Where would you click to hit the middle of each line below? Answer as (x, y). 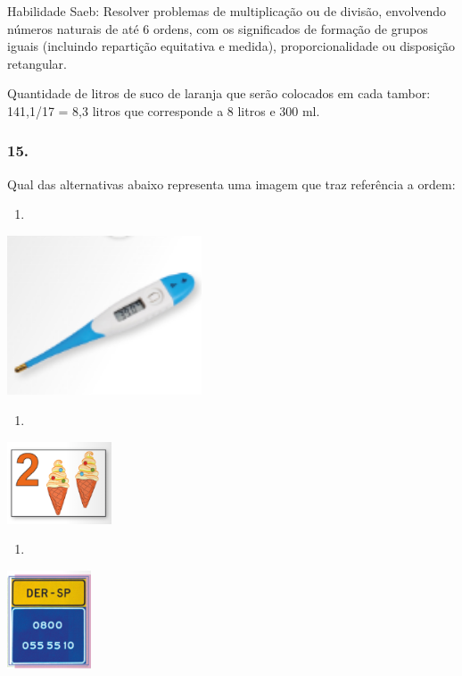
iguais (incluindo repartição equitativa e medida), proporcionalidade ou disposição (231, 46)
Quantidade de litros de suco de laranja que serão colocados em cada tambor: (219, 93)
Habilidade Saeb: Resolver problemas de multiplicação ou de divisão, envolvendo (227, 11)
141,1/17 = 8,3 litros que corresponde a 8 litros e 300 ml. (164, 110)
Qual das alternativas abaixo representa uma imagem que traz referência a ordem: (231, 184)
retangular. (37, 63)
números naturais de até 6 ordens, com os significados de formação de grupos (218, 28)
